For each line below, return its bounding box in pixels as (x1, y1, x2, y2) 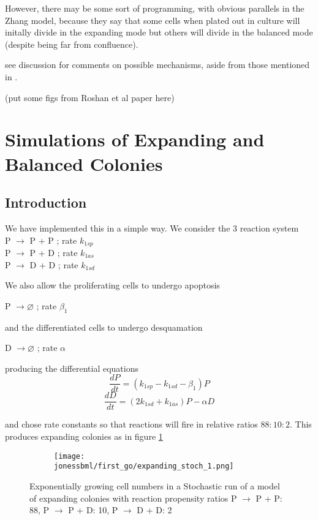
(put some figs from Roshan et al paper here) (5, 91, 175, 104)
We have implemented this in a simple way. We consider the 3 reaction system (5, 221, 299, 234)
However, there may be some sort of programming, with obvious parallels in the (5, 2, 305, 14)
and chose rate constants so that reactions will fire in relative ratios (5, 418, 258, 431)
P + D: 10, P (68, 503, 118, 516)
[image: (54, 451, 85, 461)
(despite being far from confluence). (5, 37, 138, 50)
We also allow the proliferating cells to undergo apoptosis (5, 279, 220, 292)
